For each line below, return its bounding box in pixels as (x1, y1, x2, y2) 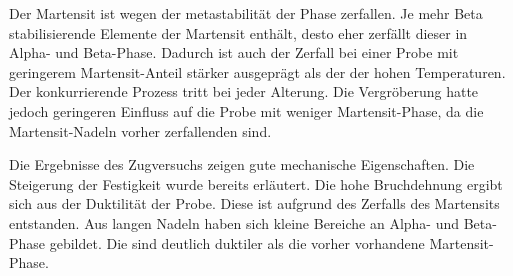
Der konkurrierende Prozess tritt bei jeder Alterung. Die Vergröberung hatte (9, 81, 479, 102)
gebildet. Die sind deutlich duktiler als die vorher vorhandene (49, 232, 425, 253)
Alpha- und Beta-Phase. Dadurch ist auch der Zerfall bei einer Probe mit (9, 42, 459, 63)
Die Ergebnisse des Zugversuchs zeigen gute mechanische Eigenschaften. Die (9, 154, 475, 175)
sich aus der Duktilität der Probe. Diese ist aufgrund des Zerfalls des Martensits (9, 193, 500, 214)
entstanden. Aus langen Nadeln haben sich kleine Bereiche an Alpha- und (9, 212, 460, 233)
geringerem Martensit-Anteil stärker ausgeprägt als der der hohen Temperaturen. (9, 61, 506, 82)
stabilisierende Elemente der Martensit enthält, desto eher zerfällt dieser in (9, 22, 468, 43)
